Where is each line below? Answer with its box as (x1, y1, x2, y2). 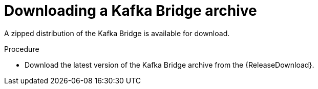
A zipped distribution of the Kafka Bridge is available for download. (4, 28, 230, 38)
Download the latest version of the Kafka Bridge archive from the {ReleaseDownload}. (25, 60, 314, 69)
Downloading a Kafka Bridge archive (4, 2, 257, 19)
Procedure (4, 44, 39, 53)
